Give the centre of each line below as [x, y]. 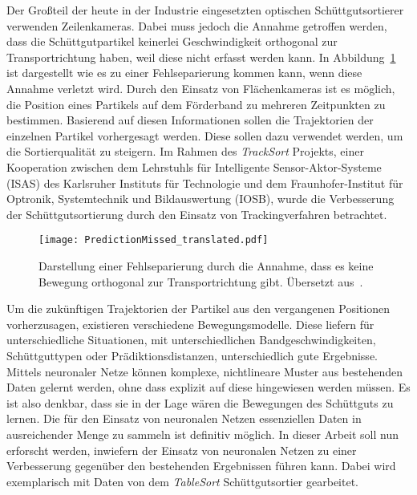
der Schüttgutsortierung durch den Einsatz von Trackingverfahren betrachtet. [197, 214]
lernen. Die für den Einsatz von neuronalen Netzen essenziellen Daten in [184, 418]
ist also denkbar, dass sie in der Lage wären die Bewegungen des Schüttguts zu [200, 402]
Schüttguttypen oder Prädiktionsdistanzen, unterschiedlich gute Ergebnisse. [192, 355]
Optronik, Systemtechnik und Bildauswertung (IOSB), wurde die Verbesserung [200, 199]
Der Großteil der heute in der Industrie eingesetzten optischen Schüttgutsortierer [205, 10]
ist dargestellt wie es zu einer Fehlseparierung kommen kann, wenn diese [184, 73]
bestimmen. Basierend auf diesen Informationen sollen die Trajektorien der [190, 120]
